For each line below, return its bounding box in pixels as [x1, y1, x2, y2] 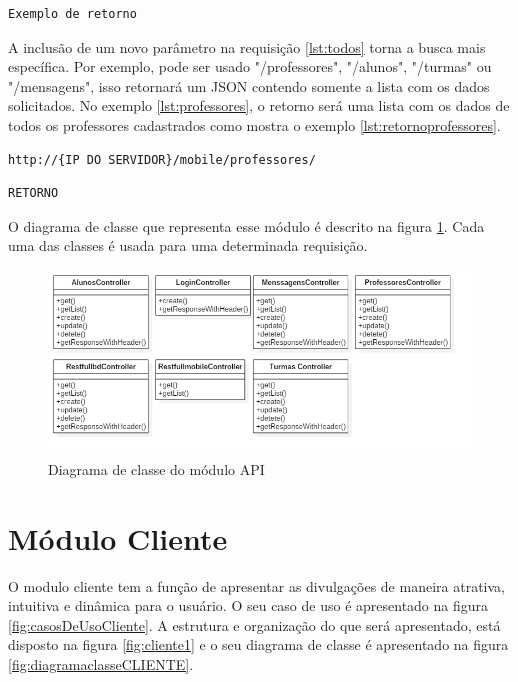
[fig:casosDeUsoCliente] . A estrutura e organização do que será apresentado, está [8, 614, 501, 635]
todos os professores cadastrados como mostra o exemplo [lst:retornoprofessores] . [8, 114, 501, 135]
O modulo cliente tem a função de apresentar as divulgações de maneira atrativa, [8, 575, 505, 596]
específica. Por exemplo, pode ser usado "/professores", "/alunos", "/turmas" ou [8, 56, 492, 77]
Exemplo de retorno [8, 7, 137, 21]
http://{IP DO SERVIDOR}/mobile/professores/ [8, 152, 316, 167]
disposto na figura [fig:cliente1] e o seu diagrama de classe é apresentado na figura [8, 634, 509, 655]
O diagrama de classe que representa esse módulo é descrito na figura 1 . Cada [8, 215, 485, 236]
